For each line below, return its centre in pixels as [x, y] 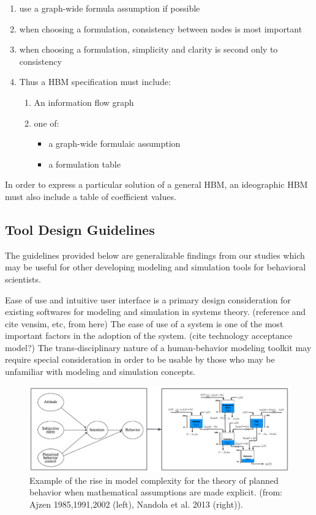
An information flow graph [84, 102]
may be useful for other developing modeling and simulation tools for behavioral [156, 267]
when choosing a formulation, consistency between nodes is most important [161, 28]
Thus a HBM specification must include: [95, 82]
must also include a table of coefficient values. [91, 196]
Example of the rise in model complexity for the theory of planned [154, 480]
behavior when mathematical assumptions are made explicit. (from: [156, 492]
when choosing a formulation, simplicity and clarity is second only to [149, 49]
